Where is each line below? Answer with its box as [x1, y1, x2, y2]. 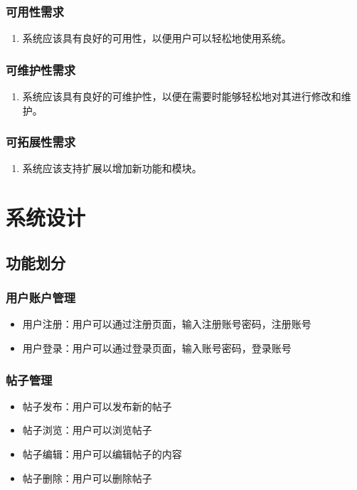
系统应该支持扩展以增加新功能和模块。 [22, 161, 202, 176]
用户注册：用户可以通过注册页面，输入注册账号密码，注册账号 [22, 316, 311, 331]
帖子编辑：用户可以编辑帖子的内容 [22, 447, 182, 461]
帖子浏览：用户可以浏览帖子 [22, 422, 152, 437]
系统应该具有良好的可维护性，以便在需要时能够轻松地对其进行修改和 [22, 89, 341, 104]
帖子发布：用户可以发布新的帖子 [22, 398, 172, 413]
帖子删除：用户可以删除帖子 [22, 470, 152, 485]
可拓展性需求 [6, 133, 76, 151]
